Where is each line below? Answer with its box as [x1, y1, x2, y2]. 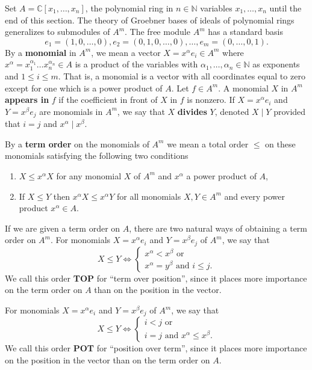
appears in [5, 93, 49, 106]
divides [177, 105, 207, 117]
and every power [224, 190, 285, 202]
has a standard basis [208, 25, 283, 38]
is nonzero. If [187, 93, 235, 106]
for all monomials [116, 190, 181, 202]
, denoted [214, 105, 249, 117]
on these [265, 137, 296, 150]
